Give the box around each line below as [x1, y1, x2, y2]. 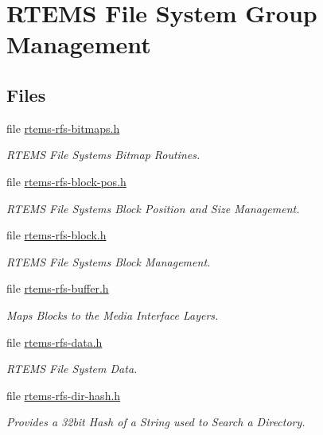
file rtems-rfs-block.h [6, 227, 107, 243]
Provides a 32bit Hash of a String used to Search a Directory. [6, 414, 305, 430]
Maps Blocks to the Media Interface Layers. [6, 306, 219, 323]
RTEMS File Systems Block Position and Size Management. [6, 200, 300, 216]
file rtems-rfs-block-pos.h [6, 173, 126, 189]
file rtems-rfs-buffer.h [6, 280, 109, 297]
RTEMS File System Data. [6, 360, 138, 377]
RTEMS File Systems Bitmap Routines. [6, 146, 200, 163]
